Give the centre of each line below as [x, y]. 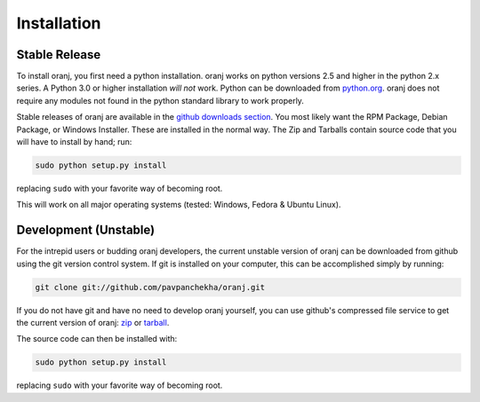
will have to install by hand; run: [74, 142]
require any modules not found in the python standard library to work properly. [160, 100]
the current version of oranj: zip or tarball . [93, 323]
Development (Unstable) [86, 230]
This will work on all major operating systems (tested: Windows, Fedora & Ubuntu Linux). [179, 205]
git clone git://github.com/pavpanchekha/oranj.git [150, 287]
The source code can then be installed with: [97, 339]
